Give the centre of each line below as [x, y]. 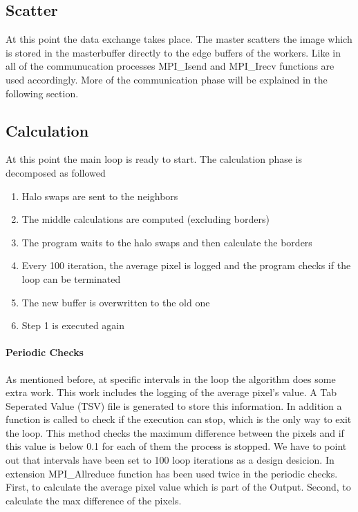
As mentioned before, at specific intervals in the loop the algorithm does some [171, 378]
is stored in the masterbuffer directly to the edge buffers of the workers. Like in [173, 52]
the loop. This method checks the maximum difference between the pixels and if [175, 432]
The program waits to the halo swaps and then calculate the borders [167, 242]
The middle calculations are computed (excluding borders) [145, 219]
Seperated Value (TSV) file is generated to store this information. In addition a [174, 405]
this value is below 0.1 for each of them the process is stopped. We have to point [176, 446]
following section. [42, 93]
